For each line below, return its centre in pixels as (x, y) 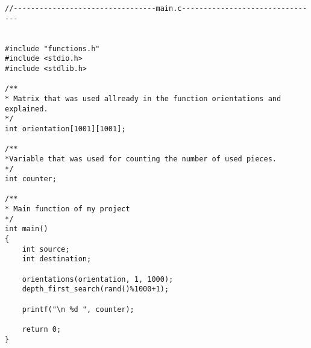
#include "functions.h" (52, 48)
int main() (27, 229)
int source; (46, 249)
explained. (27, 109)
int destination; (57, 259)
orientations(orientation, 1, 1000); (98, 279)
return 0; (42, 329)
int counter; (31, 179)
